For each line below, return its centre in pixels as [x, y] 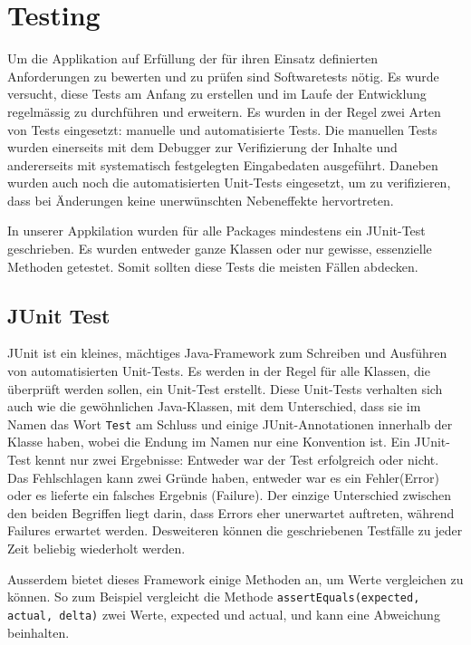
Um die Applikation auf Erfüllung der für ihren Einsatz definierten [193, 58]
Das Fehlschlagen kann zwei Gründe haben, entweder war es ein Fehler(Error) [223, 477]
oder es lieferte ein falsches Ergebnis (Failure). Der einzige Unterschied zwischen [230, 495]
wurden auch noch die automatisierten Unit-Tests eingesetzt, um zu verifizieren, [229, 183]
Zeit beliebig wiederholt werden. [96, 549]
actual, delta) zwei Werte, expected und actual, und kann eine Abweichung [224, 614]
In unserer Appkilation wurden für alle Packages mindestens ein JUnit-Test [216, 231]
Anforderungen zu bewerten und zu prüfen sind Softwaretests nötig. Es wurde [223, 76]
